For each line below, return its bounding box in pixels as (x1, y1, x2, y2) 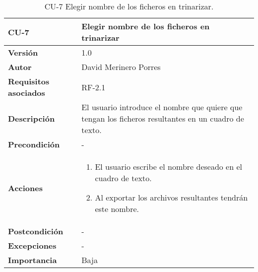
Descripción (8, 113, 55, 124)
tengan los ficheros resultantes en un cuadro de (81, 113, 244, 124)
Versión (8, 47, 38, 58)
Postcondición (8, 225, 64, 237)
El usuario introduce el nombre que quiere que (81, 101, 243, 113)
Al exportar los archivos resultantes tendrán (95, 192, 248, 203)
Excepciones (8, 240, 57, 251)
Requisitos (8, 75, 50, 87)
